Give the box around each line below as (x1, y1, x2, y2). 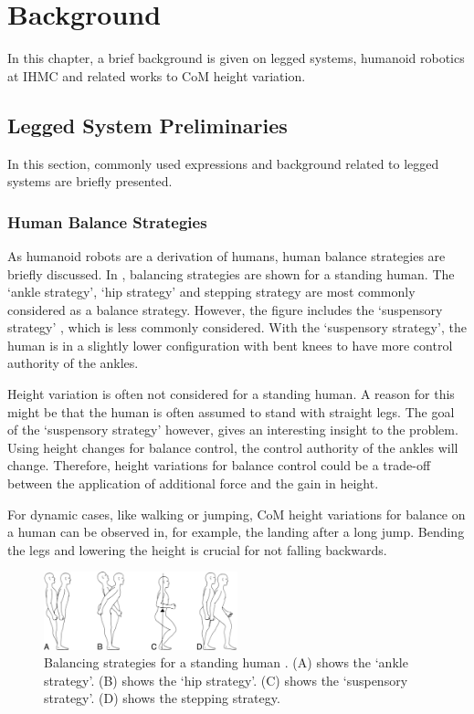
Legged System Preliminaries (7, 110, 288, 139)
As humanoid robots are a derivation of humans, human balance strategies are (7, 246, 446, 265)
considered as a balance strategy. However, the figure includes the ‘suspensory (7, 299, 443, 319)
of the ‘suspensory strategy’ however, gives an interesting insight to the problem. (7, 420, 458, 439)
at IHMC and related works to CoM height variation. (7, 66, 306, 85)
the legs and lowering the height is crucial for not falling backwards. (7, 540, 387, 559)
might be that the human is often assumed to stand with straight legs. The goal (7, 402, 455, 421)
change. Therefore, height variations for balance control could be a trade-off (7, 456, 431, 475)
